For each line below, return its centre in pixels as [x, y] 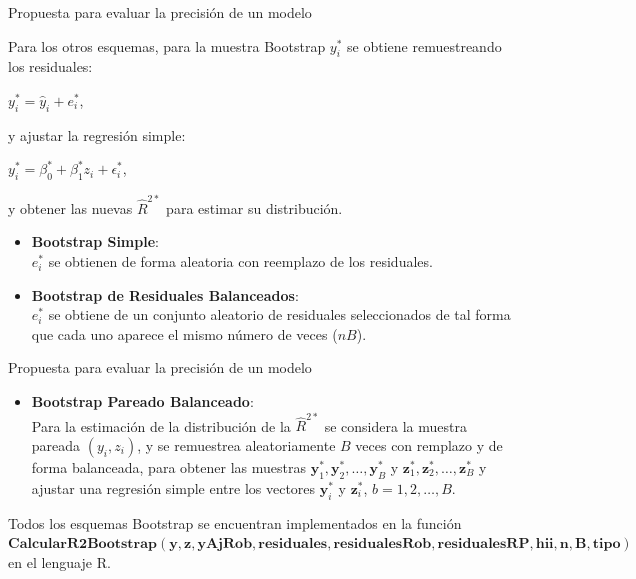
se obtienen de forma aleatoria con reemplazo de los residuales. [240, 261]
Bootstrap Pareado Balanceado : [142, 401]
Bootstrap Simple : [95, 241]
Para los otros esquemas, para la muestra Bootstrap [167, 45]
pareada [56, 444]
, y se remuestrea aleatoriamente [236, 444]
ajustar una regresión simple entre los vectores [173, 487]
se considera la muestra [395, 425]
